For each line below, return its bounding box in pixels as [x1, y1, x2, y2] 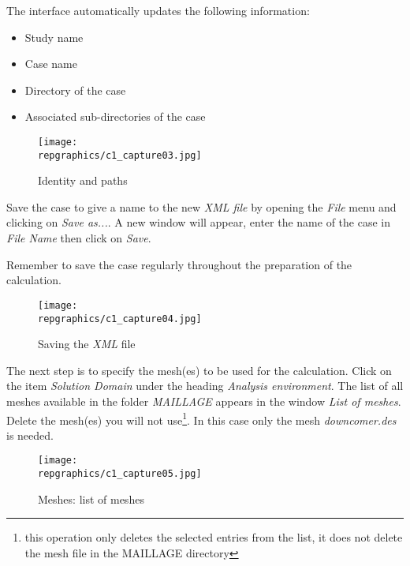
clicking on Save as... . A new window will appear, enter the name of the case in [6, 214, 390, 231]
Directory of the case [24, 81, 126, 98]
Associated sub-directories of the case [24, 108, 206, 125]
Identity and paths [38, 172, 128, 189]
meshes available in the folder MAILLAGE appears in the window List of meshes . [6, 392, 401, 409]
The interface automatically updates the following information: [6, 2, 310, 18]
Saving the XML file [38, 335, 136, 352]
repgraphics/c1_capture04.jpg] [38, 313, 202, 324]
